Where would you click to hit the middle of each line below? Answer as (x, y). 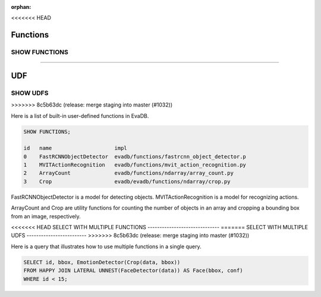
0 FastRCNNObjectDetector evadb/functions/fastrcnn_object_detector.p (135, 157)
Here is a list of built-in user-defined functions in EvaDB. (80, 115)
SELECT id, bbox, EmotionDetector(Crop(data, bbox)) (102, 262)
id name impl (75, 148)
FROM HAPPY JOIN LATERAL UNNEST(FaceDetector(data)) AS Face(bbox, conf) (133, 271)
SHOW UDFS (30, 93)
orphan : (21, 7)
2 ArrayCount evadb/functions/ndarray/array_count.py (129, 173)
